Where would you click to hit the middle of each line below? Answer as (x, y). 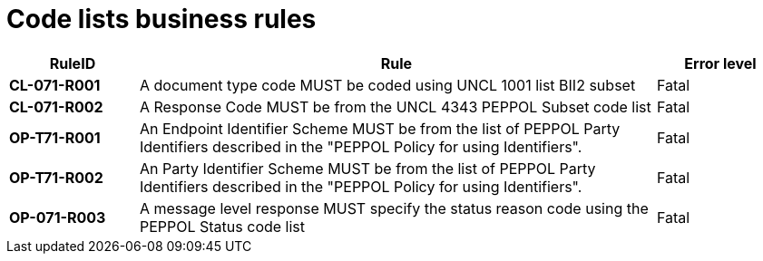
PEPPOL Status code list (222, 226)
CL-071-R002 (56, 106)
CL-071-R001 (55, 85)
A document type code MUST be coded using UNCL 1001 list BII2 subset (387, 85)
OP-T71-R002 (56, 177)
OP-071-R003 (58, 217)
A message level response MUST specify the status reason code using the (394, 208)
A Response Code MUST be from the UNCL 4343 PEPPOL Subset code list (395, 106)
